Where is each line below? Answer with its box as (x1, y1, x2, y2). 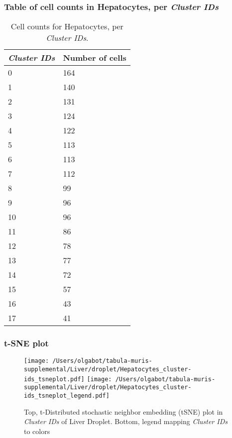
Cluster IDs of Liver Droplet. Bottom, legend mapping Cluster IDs (24, 416, 228, 427)
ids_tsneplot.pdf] (24, 375, 85, 383)
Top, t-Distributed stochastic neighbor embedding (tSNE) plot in (24, 406, 223, 417)
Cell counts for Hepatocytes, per (10, 20, 123, 32)
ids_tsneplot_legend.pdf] (24, 392, 110, 400)
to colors (24, 426, 50, 436)
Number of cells (63, 52, 126, 64)
